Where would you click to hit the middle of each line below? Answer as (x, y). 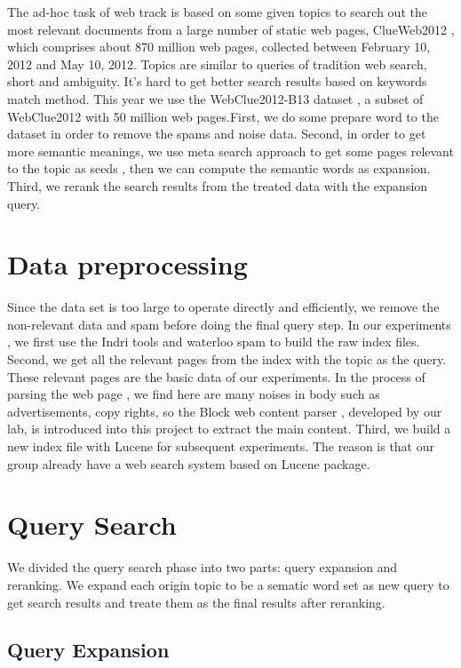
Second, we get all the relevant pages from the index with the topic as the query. (227, 359)
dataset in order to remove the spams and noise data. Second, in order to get (217, 134)
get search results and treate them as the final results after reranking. (196, 602)
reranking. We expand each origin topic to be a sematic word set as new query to (228, 584)
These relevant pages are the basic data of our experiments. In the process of (216, 376)
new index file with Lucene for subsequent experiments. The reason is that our (221, 446)
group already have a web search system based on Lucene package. (189, 463)
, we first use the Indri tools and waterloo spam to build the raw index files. (214, 342)
